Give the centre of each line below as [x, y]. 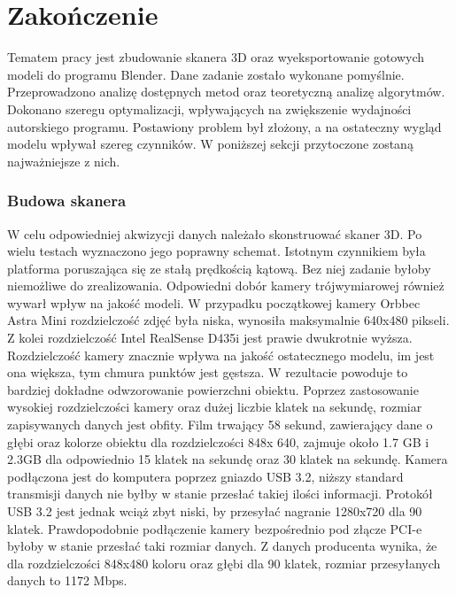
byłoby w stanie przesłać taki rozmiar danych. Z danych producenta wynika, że [222, 546]
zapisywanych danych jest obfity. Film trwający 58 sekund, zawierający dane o [220, 425]
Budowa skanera [67, 201]
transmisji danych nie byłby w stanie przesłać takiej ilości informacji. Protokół [220, 494]
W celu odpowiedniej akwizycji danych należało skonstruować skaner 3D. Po [215, 233]
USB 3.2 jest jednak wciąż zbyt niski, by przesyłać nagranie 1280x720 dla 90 [215, 511]
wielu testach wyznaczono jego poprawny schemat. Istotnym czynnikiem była [216, 251]
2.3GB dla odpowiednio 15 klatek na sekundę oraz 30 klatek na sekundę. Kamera [228, 459]
